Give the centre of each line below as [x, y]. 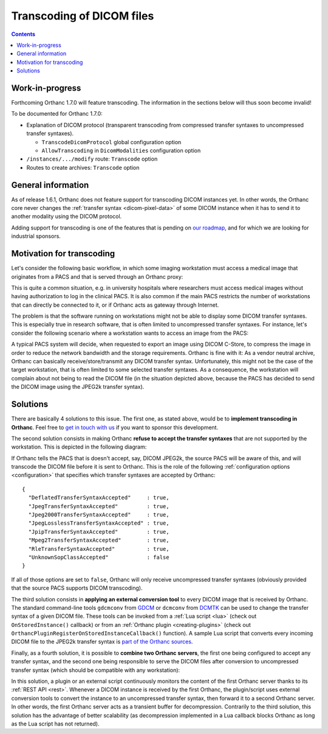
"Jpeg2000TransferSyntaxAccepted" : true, [99, 515]
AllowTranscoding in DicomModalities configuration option [121, 150]
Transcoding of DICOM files [83, 16]
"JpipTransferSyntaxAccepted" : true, [99, 532]
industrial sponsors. [36, 236]
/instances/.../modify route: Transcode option [92, 159]
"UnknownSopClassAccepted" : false [99, 557]
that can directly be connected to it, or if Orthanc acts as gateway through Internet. [115, 305]
